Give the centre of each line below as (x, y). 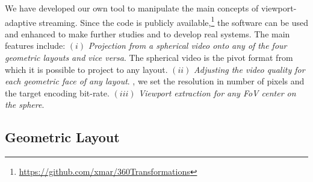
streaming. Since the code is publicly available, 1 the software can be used (174, 21)
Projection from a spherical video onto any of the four (187, 45)
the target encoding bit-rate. (57, 93)
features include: (35, 45)
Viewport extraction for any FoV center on (217, 93)
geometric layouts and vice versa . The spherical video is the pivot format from (149, 58)
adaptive (21, 22)
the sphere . (25, 105)
